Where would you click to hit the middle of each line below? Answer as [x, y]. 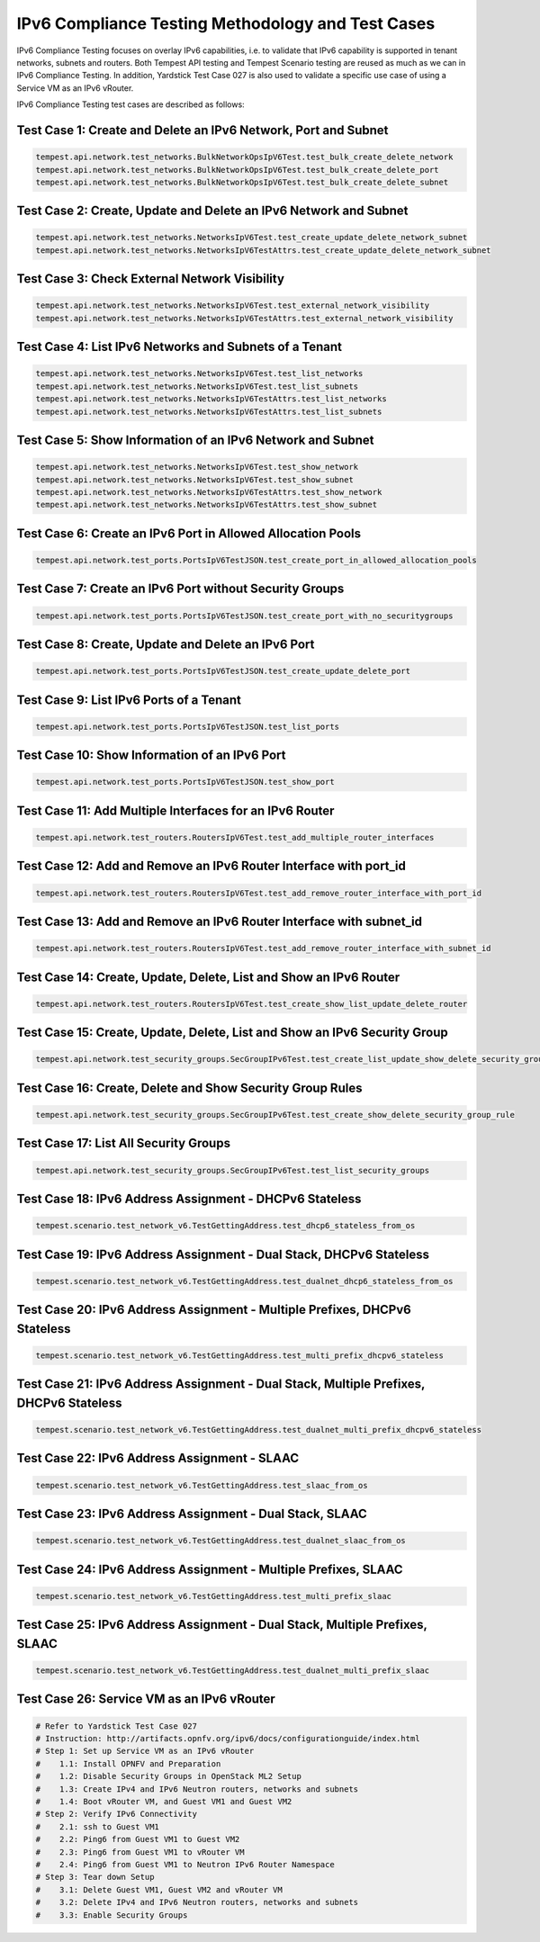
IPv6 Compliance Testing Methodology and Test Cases [226, 23]
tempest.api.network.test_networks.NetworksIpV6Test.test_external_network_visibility [233, 306]
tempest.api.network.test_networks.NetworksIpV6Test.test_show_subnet [195, 480]
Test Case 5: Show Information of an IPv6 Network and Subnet [195, 441]
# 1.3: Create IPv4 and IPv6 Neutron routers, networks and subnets [197, 1789]
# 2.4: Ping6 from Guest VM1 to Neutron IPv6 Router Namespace [185, 1864]
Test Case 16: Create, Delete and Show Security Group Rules [189, 1088]
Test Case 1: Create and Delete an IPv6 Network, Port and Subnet [202, 130]
